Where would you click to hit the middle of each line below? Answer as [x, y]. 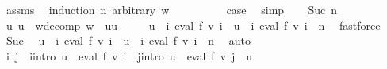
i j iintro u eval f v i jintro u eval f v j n [129, 55]
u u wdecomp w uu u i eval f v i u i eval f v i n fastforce [193, 25]
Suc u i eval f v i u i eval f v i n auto [128, 40]
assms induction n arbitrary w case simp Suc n [171, 9]
